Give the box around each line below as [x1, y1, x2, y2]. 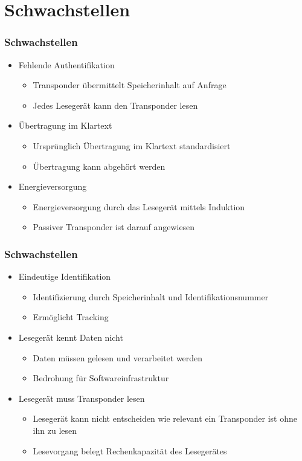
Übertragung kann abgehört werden [33, 160, 165, 172]
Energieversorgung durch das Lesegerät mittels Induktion [33, 200, 245, 213]
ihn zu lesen [33, 424, 77, 436]
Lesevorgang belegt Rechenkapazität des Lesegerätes [33, 444, 227, 457]
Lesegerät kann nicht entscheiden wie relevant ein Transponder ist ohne [33, 412, 297, 425]
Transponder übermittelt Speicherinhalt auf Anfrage [33, 79, 226, 91]
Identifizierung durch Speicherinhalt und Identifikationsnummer [33, 290, 269, 303]
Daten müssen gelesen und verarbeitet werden [33, 351, 203, 364]
